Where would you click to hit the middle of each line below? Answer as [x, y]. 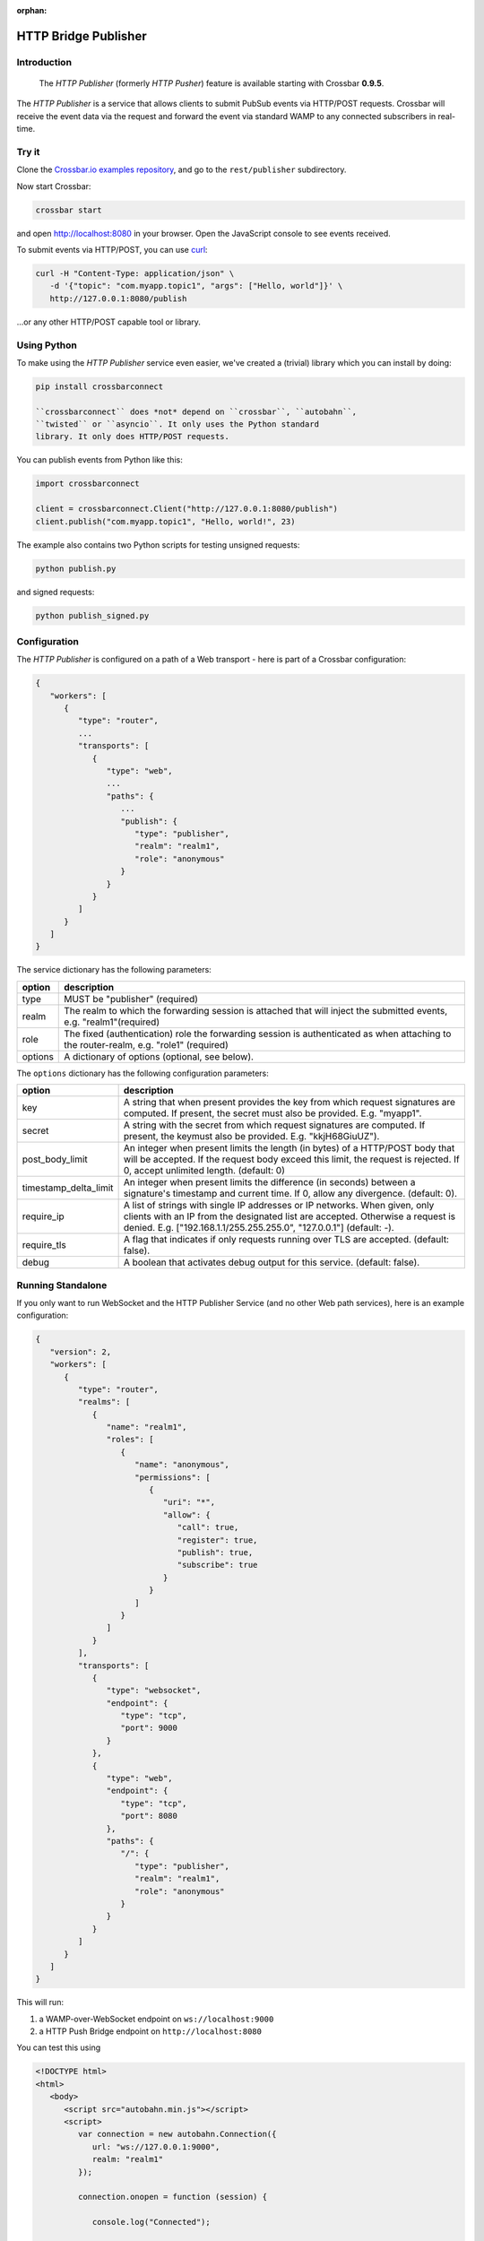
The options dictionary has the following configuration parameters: [143, 1073]
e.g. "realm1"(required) [112, 1022]
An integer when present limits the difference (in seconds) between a [269, 1182]
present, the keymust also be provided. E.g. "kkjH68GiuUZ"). [251, 1137]
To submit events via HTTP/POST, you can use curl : [112, 250]
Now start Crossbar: [54, 186]
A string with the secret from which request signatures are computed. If [274, 1125]
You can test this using [59, 2047]
